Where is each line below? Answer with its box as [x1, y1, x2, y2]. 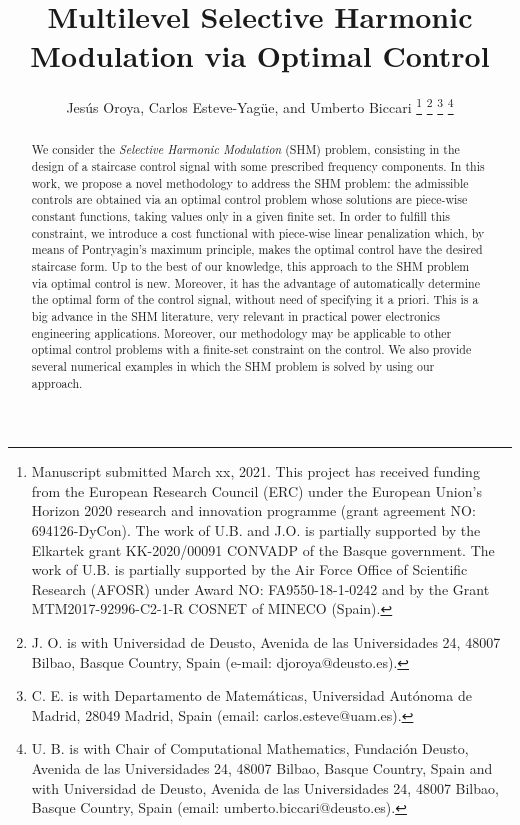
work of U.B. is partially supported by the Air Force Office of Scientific [31, 559, 468, 580]
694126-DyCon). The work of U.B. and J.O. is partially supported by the [31, 519, 481, 540]
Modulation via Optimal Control [30, 35, 490, 76]
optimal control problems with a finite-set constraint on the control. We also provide [31, 341, 472, 358]
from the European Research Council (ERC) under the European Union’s [31, 480, 482, 501]
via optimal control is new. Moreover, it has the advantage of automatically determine [31, 274, 480, 291]
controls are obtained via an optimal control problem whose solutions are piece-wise [31, 191, 468, 208]
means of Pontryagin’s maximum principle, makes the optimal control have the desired [31, 241, 483, 258]
